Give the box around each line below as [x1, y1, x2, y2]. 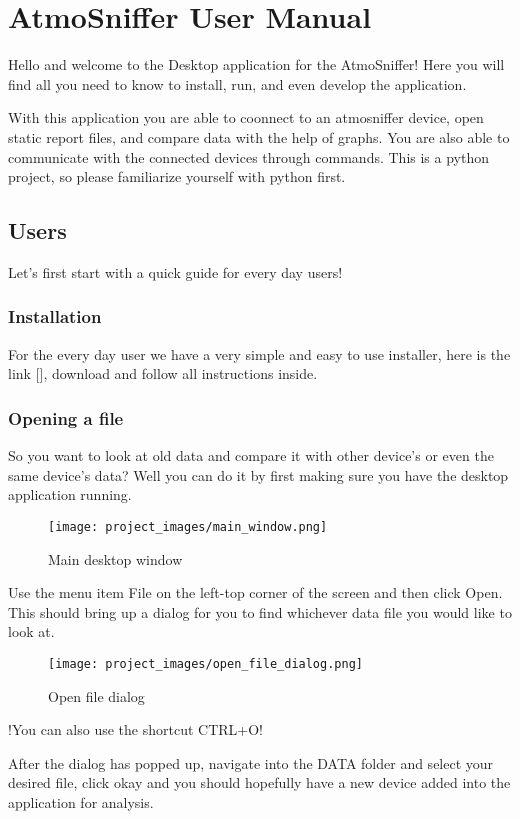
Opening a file [8, 405, 124, 430]
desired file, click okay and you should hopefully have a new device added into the [8, 772, 511, 793]
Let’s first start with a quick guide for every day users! [8, 261, 343, 282]
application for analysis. [8, 791, 154, 812]
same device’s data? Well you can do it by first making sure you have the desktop [8, 464, 509, 485]
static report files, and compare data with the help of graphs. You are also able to [8, 126, 510, 147]
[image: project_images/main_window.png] [48, 519, 328, 534]
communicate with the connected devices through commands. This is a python [8, 146, 489, 167]
